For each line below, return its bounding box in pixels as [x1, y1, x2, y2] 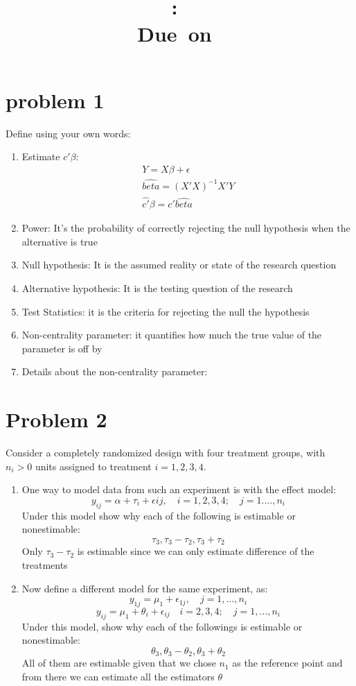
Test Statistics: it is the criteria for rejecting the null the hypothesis [21, 304, 310, 318]
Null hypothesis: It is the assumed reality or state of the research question [21, 257, 337, 272]
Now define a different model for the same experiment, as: [21, 581, 268, 595]
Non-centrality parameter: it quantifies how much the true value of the [21, 327, 322, 342]
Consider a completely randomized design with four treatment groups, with [6, 445, 326, 460]
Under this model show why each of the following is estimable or [21, 508, 296, 522]
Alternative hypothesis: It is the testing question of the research [21, 281, 293, 295]
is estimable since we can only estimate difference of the [77, 544, 314, 558]
